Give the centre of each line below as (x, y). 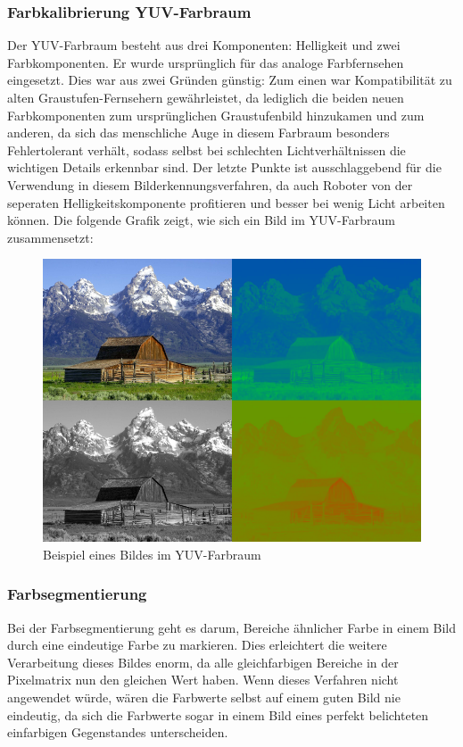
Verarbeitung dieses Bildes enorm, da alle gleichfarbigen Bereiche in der (203, 662)
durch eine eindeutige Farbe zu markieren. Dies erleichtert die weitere (197, 645)
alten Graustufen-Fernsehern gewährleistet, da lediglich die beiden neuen (206, 97)
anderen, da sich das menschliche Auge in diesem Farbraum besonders (198, 133)
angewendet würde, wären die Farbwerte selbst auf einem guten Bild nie (204, 697)
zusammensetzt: (50, 237)
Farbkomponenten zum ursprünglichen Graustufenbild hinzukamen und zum (216, 115)
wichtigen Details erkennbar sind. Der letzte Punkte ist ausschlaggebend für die (224, 167)
